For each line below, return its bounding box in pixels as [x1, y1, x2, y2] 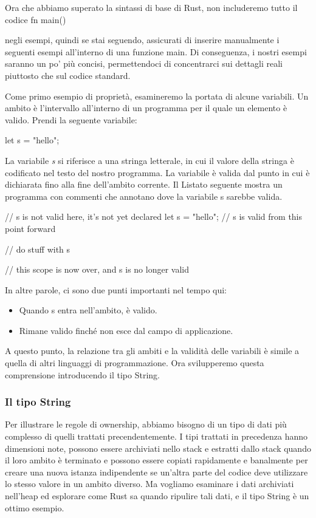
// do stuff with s [5, 242, 70, 255]
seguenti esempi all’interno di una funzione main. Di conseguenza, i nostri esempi [5, 45, 307, 58]
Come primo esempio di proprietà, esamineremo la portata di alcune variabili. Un [5, 89, 309, 102]
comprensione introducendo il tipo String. [5, 368, 160, 381]
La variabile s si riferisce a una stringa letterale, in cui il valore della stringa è [5, 154, 294, 166]
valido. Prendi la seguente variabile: [5, 113, 137, 126]
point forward [5, 222, 56, 234]
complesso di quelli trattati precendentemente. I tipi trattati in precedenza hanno [5, 430, 308, 443]
